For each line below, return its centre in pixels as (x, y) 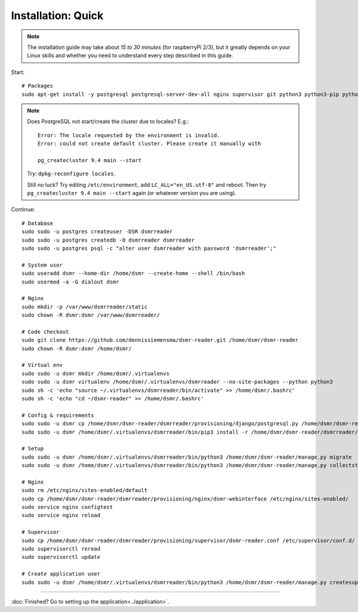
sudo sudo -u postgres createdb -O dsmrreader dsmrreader (108, 240)
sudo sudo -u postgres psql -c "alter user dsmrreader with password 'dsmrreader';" (149, 248)
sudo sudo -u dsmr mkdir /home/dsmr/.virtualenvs (96, 373)
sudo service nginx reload (61, 515)
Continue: (23, 209)
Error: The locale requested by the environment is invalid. (129, 135)
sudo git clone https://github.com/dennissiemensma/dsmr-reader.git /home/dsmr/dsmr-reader (160, 340)
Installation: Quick (57, 16)
